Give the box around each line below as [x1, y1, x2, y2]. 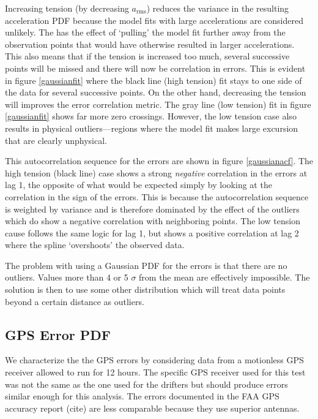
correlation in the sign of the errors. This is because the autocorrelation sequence [5, 190, 309, 203]
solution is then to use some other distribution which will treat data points [5, 283, 286, 296]
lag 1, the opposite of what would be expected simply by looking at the [5, 178, 272, 191]
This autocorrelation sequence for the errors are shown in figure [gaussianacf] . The [5, 154, 314, 167]
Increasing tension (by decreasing [5, 2, 129, 14]
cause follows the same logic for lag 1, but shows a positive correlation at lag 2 [5, 226, 299, 239]
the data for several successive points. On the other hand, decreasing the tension [5, 86, 306, 99]
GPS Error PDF [5, 325, 111, 344]
